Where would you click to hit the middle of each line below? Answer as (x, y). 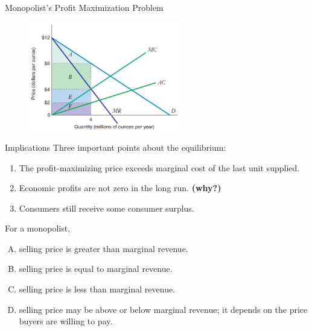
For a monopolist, (38, 228)
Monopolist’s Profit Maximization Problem (84, 7)
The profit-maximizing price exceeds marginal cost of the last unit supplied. (159, 167)
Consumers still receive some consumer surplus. (107, 208)
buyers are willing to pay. (66, 321)
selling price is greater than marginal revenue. (103, 248)
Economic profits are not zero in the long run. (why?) (120, 188)
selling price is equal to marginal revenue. (96, 269)
